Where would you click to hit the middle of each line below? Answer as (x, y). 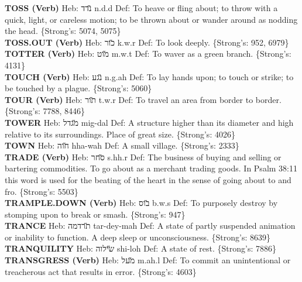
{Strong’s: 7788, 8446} (45, 111)
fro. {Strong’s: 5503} (42, 191)
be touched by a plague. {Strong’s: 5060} (78, 88)
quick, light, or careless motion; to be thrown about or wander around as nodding (151, 19)
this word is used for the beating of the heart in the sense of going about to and (148, 179)
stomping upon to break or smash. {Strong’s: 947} (95, 214)
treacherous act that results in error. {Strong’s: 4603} (101, 271)
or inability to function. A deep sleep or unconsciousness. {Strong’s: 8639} (138, 237)
